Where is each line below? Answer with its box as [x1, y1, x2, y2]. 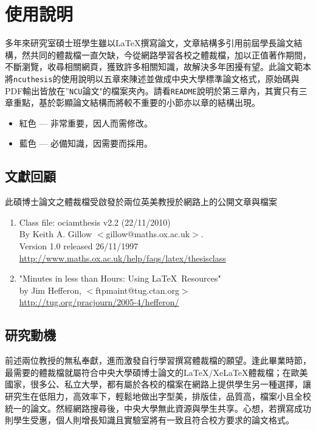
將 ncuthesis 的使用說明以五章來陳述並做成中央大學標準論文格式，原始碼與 [5, 72, 300, 85]
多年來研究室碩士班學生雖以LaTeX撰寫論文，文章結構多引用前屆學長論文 [5, 36, 294, 49]
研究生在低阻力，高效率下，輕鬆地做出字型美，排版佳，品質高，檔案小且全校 [5, 389, 311, 402]
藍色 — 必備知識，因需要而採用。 [19, 137, 153, 150]
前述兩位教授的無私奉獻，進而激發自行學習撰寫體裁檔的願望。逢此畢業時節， [5, 354, 311, 367]
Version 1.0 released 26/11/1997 [19, 239, 139, 252]
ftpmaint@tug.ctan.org [95, 283, 179, 296]
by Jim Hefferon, [19, 283, 81, 296]
